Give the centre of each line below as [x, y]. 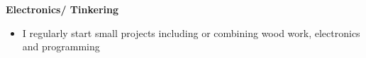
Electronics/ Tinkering [62, 9]
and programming [61, 46]
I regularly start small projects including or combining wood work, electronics [191, 32]
